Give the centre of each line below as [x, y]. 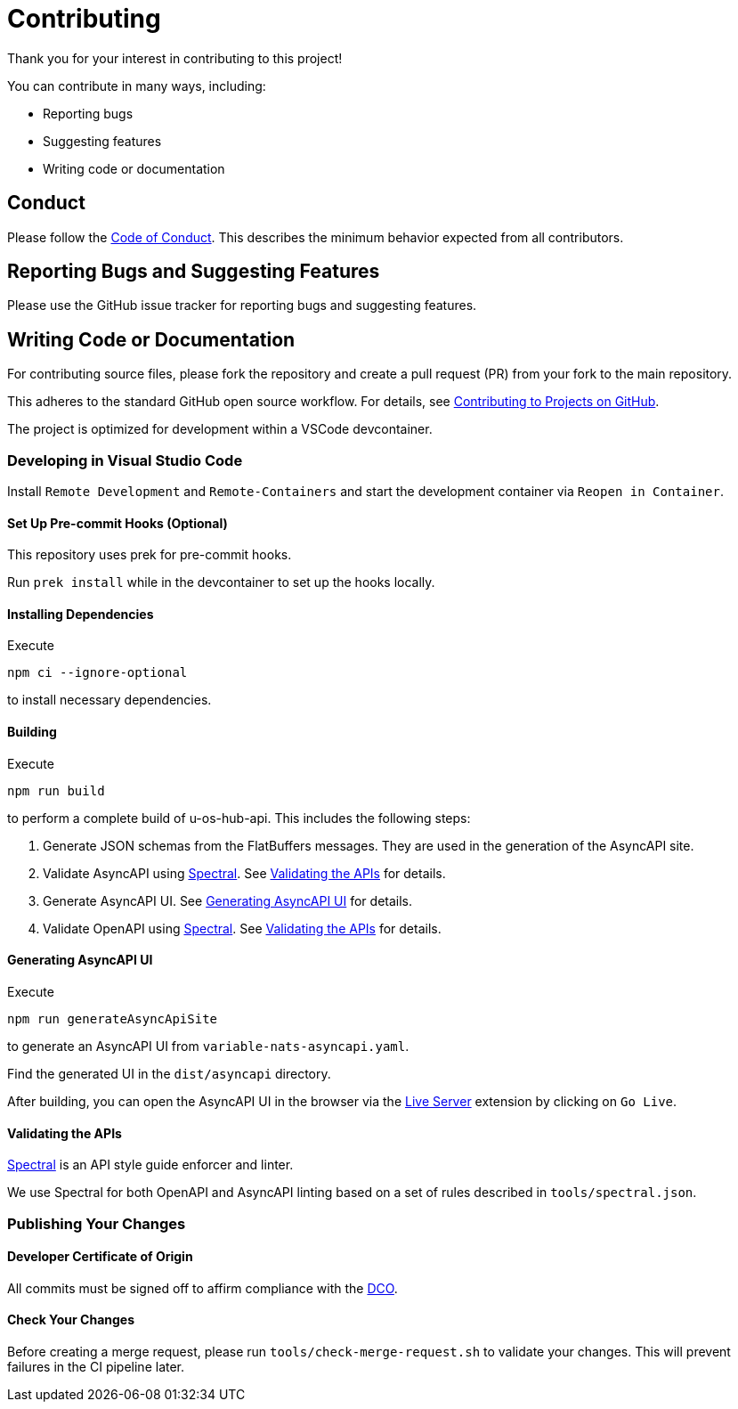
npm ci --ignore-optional [97, 673]
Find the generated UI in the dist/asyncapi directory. [169, 1073]
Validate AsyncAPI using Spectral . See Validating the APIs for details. [244, 873]
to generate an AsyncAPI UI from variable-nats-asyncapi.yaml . [208, 1046]
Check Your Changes [71, 1320]
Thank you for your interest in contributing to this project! [175, 58]
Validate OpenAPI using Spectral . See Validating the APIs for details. [242, 928]
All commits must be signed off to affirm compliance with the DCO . [203, 1288]
